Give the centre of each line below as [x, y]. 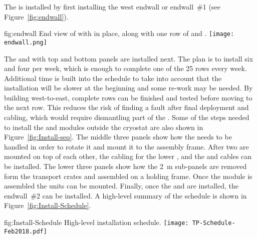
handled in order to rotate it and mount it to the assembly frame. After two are [126, 146]
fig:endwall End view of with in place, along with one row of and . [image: [119, 33]
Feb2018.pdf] [26, 231]
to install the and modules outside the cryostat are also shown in [104, 127]
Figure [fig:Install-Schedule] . [48, 205]
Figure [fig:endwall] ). [36, 16]
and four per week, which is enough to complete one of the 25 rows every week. [125, 68]
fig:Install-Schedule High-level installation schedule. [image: [96, 222]
